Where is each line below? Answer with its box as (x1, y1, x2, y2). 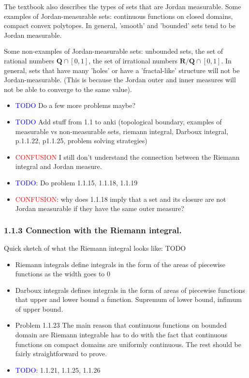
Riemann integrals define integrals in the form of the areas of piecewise (15, 259, 226, 269)
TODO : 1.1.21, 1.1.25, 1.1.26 (15, 364, 101, 375)
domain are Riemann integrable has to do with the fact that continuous (15, 330, 228, 340)
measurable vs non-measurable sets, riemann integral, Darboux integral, (15, 126, 229, 136)
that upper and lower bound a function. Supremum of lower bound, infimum (15, 294, 242, 304)
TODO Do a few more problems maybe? (15, 100, 136, 110)
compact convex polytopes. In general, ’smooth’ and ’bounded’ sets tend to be (4, 20, 236, 30)
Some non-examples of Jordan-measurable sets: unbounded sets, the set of (4, 46, 223, 56)
